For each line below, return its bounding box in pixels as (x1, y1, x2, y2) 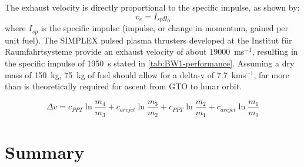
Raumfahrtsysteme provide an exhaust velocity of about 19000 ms (5, 45, 245, 58)
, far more (253, 68, 289, 81)
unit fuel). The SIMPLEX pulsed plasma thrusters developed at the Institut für (5, 34, 292, 46)
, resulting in (252, 45, 298, 58)
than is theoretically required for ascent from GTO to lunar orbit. (5, 80, 242, 92)
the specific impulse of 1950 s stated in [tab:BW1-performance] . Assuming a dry (5, 57, 295, 69)
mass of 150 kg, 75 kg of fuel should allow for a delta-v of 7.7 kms (5, 68, 246, 81)
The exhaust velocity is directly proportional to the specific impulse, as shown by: (5, 1, 300, 13)
